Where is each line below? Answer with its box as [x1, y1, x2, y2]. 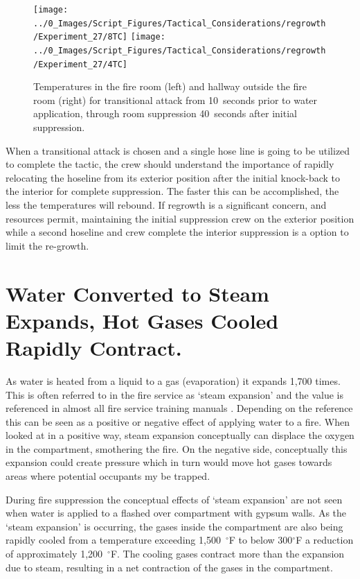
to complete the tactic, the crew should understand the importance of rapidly [6, 157, 334, 171]
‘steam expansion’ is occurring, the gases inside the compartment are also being [6, 519, 343, 533]
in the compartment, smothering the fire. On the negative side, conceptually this [6, 441, 348, 456]
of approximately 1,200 [6, 546, 103, 561]
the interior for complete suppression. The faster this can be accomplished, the [6, 184, 339, 198]
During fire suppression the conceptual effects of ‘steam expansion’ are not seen [6, 492, 343, 506]
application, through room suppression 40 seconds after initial [33, 106, 297, 121]
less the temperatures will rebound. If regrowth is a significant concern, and [6, 198, 327, 212]
